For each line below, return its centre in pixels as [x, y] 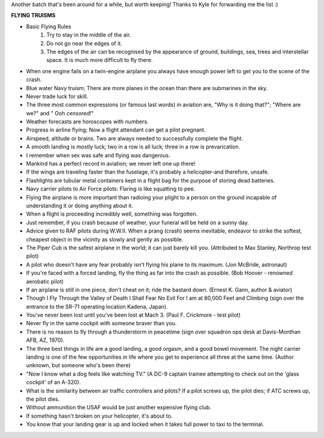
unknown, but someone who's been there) [79, 365]
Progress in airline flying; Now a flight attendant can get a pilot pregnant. [116, 130]
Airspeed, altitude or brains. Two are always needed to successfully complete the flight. [134, 138]
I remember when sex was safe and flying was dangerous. [98, 155]
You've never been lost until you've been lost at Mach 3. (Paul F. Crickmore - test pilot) [133, 315]
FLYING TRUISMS [33, 16]
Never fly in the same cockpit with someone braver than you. [101, 323]
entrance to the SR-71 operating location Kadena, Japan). [97, 306]
